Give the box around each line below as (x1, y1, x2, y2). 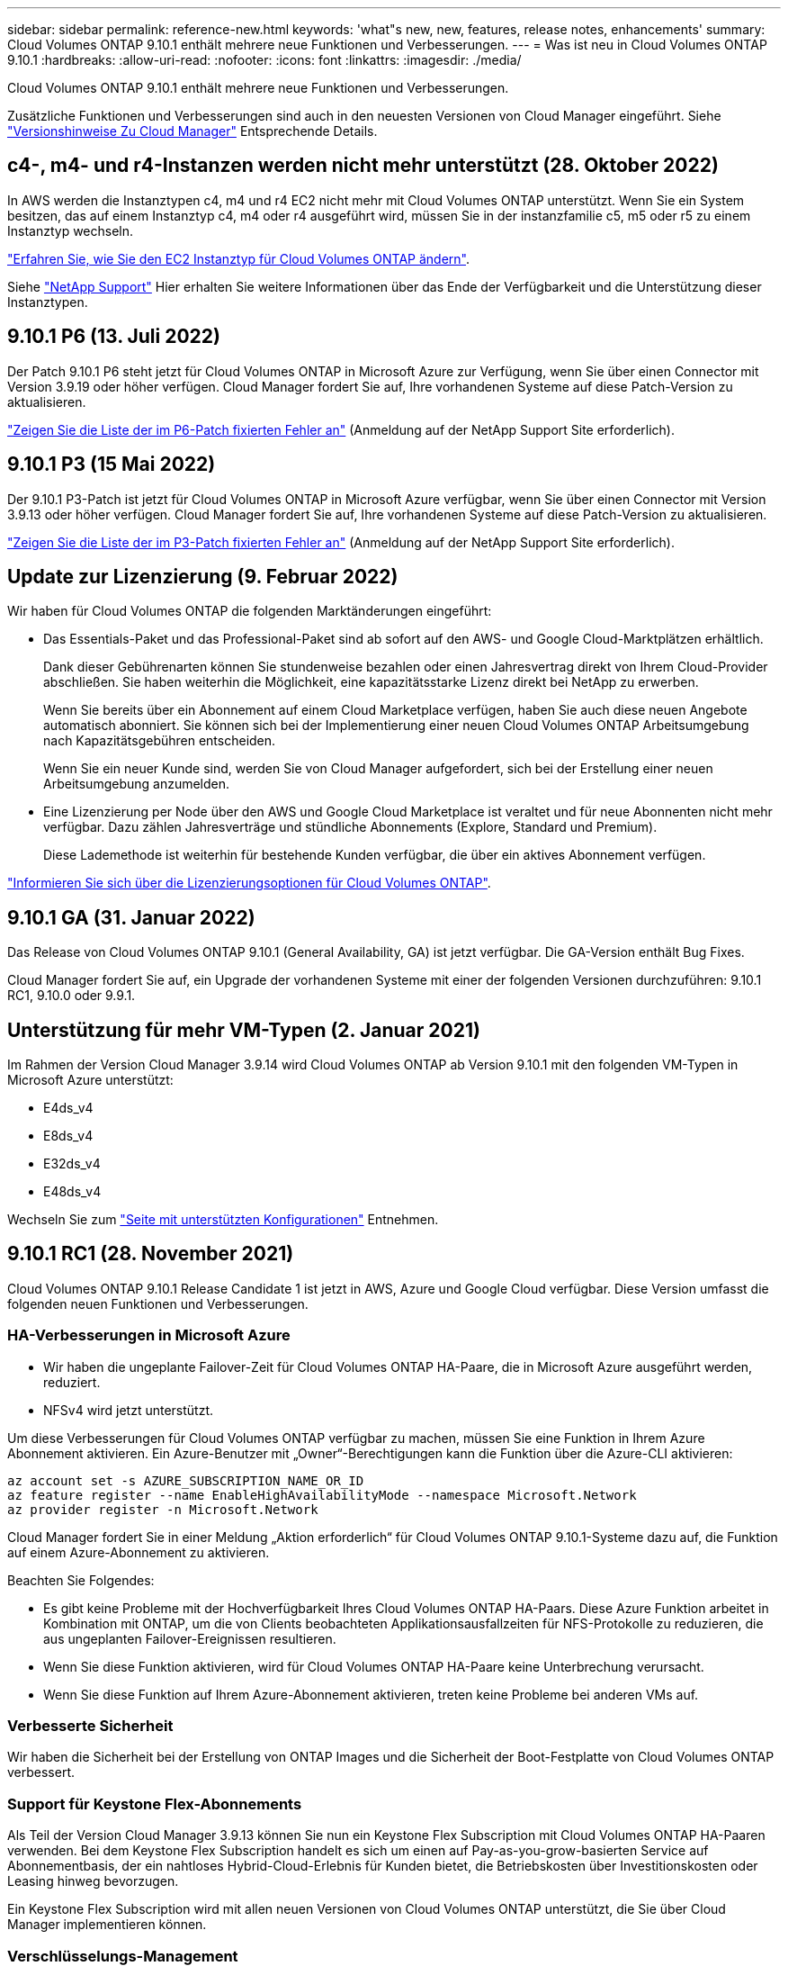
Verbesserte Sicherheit (7, 1717, 174, 1736)
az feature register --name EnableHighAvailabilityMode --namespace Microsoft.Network (7, 1487, 637, 1502)
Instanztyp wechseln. (7, 222, 134, 239)
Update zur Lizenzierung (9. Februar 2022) (7, 564, 398, 588)
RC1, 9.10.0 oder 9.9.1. (7, 988, 136, 1004)
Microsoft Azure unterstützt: (7, 1072, 174, 1088)
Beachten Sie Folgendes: (7, 1572, 155, 1588)
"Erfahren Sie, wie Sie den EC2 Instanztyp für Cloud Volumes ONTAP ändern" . (7, 250, 470, 266)
